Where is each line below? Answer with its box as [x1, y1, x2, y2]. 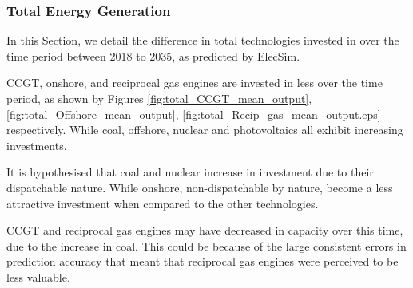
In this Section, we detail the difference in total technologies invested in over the [6, 32, 399, 49]
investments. [6, 136, 67, 153]
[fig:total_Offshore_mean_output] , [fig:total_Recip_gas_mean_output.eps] [6, 105, 381, 122]
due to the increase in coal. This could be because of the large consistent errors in [6, 237, 407, 254]
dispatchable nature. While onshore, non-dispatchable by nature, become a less [6, 179, 393, 195]
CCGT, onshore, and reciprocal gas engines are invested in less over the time [6, 74, 383, 91]
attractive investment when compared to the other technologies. [6, 195, 319, 211]
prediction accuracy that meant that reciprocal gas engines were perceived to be [6, 253, 399, 270]
